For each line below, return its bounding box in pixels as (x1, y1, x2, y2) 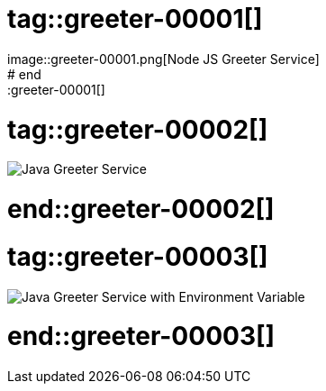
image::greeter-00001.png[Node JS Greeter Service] (7, 50, 320, 67)
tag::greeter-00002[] (7, 114, 268, 145)
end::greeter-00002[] (7, 194, 275, 224)
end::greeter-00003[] (7, 321, 276, 352)
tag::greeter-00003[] (7, 241, 268, 272)
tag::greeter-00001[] (7, 4, 263, 34)
